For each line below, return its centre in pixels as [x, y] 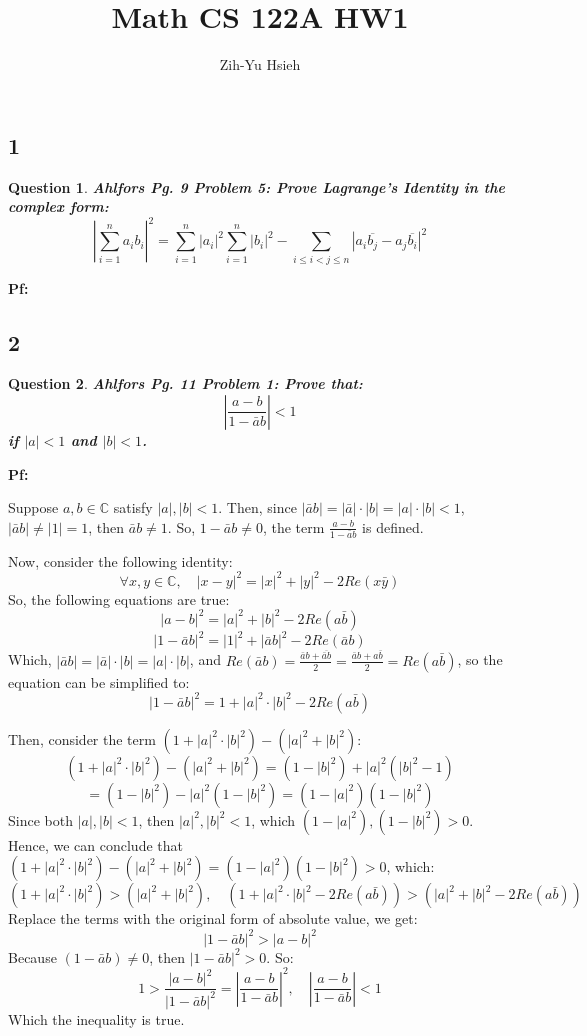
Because [32, 956]
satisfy [133, 507]
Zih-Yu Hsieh [260, 64]
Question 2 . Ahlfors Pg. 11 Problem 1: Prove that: [185, 383]
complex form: [58, 206]
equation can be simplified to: [99, 681]
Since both [40, 819]
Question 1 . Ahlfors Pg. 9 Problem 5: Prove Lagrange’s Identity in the [256, 186]
